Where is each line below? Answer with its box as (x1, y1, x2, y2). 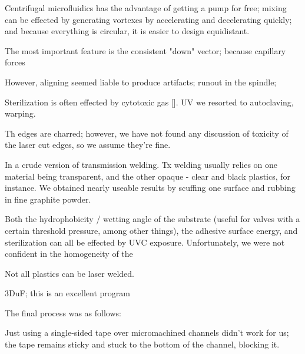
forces (5, 56, 25, 68)
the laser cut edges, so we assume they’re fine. (5, 138, 171, 151)
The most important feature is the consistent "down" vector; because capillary (5, 44, 286, 57)
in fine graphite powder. (5, 193, 91, 205)
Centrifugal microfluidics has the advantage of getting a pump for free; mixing (5, 2, 287, 14)
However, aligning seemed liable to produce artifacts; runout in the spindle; (5, 75, 277, 88)
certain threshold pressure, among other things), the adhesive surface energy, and (5, 224, 298, 236)
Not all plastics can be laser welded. (5, 267, 134, 279)
